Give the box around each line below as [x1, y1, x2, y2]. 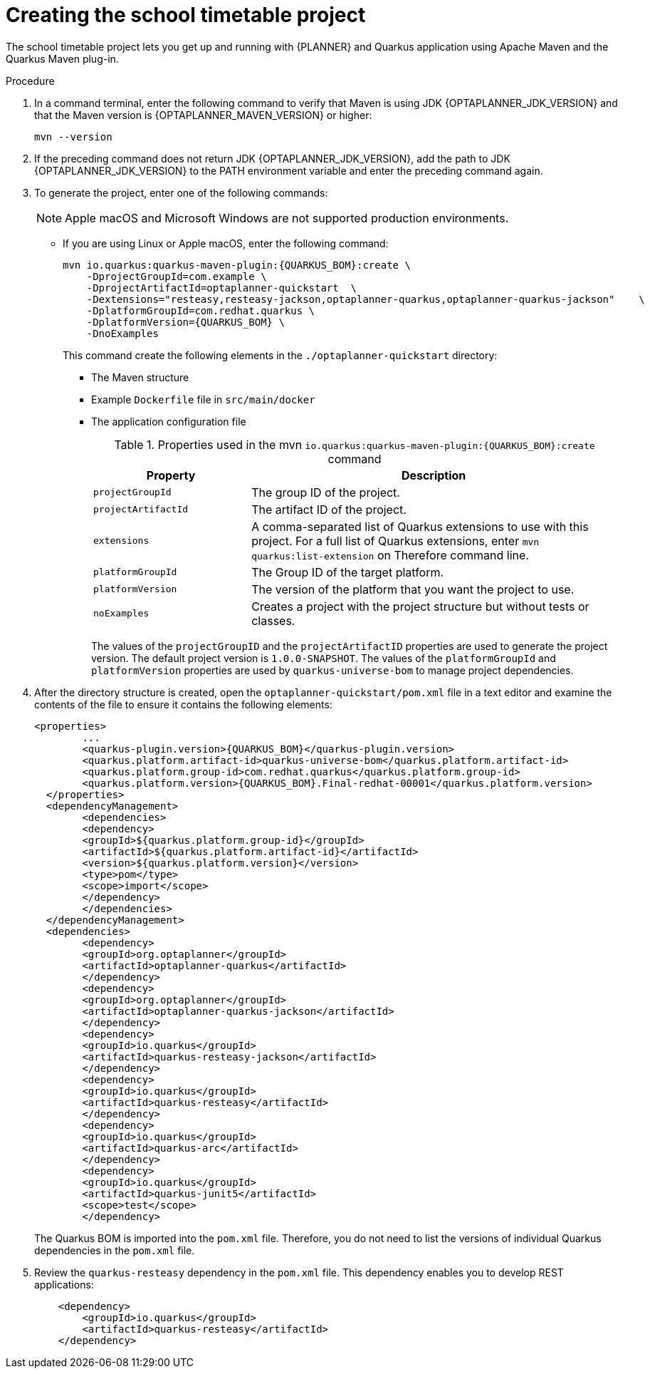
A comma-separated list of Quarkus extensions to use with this [251, 519, 589, 534]
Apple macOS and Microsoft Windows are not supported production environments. [65, 210, 509, 225]
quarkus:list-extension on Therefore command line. [251, 547, 529, 562]
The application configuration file [91, 415, 246, 428]
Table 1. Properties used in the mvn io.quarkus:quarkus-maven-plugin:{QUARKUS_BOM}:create [114, 437, 595, 452]
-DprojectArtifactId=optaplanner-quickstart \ [86, 281, 357, 294]
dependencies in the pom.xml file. [34, 1244, 195, 1256]
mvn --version [34, 130, 112, 143]
